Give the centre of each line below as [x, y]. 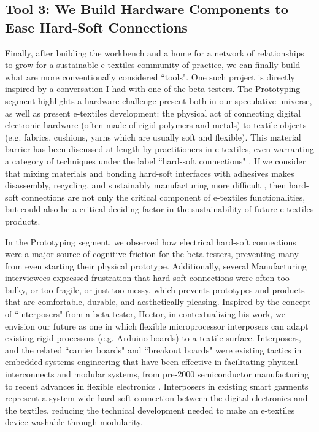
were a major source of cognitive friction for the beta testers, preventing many [152, 254]
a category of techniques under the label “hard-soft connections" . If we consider [156, 160]
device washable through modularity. [74, 422]
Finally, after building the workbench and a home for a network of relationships [155, 52]
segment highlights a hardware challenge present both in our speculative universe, [159, 100]
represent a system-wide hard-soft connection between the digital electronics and [156, 398]
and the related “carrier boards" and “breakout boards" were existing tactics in [153, 349]
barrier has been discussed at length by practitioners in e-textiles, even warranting [159, 149]
